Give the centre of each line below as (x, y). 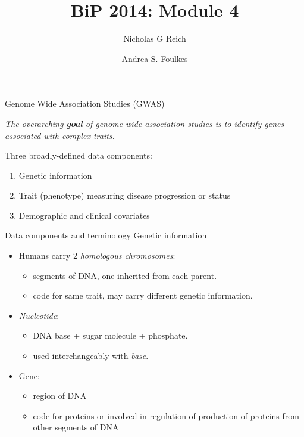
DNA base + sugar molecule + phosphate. (110, 335)
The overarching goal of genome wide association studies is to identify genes (145, 123)
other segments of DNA (76, 427)
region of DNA (60, 396)
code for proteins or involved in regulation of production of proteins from (166, 415)
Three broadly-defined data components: (79, 155)
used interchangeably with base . (91, 356)
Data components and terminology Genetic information (106, 235)
